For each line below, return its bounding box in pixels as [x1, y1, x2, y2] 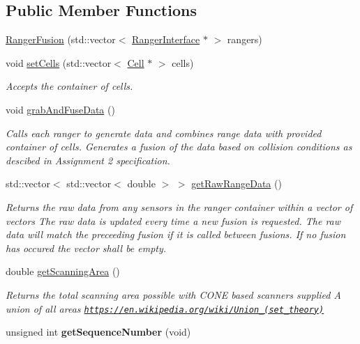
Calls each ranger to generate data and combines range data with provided [6, 125, 322, 140]
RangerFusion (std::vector [6, 32, 116, 47]
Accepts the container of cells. [6, 79, 133, 93]
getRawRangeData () [191, 176, 282, 191]
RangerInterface [132, 32, 200, 47]
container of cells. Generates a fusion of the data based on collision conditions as [6, 139, 352, 154]
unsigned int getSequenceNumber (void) [6, 325, 191, 339]
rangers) [227, 32, 262, 47]
